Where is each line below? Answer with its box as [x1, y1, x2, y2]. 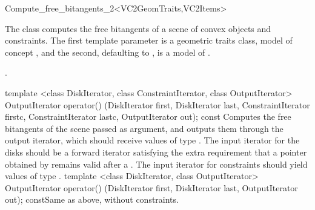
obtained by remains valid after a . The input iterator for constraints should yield [5, 157, 308, 170]
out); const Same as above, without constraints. [5, 193, 179, 206]
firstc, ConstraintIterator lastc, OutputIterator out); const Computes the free [5, 110, 291, 123]
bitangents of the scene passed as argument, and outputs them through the [5, 122, 283, 134]
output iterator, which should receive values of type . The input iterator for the [5, 134, 300, 146]
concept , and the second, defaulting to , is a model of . [5, 45, 210, 58]
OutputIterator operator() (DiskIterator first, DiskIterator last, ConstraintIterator [5, 98, 310, 111]
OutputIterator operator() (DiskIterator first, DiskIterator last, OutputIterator [5, 181, 298, 194]
